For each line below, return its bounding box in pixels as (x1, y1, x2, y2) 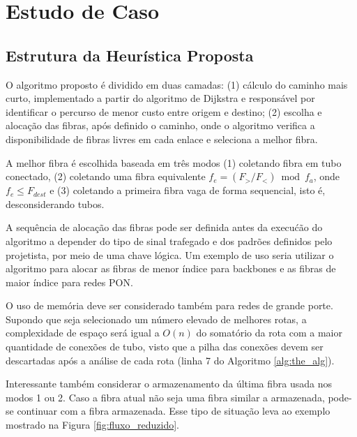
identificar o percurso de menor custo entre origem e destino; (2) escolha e (6, 104, 322, 119)
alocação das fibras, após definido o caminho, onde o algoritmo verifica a (6, 118, 315, 133)
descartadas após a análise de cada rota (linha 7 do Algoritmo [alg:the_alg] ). (6, 353, 335, 367)
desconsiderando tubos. (6, 196, 105, 211)
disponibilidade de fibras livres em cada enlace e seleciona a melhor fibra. (6, 131, 318, 146)
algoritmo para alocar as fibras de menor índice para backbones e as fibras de (6, 261, 336, 276)
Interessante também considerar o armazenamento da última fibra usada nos (6, 376, 332, 391)
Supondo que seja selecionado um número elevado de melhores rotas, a (6, 311, 307, 326)
